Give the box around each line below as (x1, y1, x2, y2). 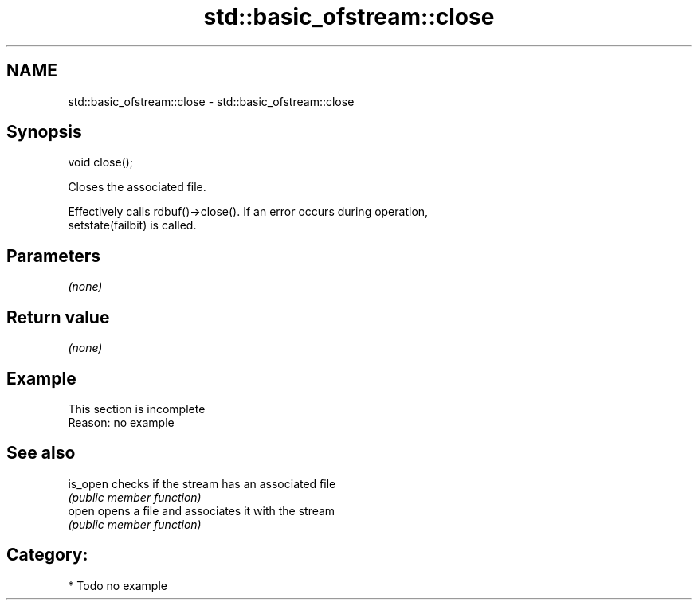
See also (6, 443, 76, 463)
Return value (6, 307, 110, 327)
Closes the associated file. (68, 180, 206, 194)
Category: (6, 545, 88, 565)
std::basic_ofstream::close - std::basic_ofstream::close (68, 94, 355, 108)
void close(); (68, 155, 134, 170)
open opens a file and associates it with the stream (68, 503, 335, 518)
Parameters (6, 245, 100, 266)
